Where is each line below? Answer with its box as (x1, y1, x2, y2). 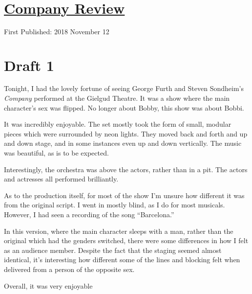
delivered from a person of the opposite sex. (4, 264, 135, 274)
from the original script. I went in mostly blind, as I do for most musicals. (4, 200, 225, 210)
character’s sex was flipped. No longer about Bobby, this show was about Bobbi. (4, 102, 244, 113)
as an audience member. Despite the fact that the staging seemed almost (4, 245, 222, 255)
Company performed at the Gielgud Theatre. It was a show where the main (4, 93, 230, 103)
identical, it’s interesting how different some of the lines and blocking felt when (4, 254, 240, 265)
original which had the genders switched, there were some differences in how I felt (4, 235, 249, 246)
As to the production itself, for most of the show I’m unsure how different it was (4, 190, 245, 200)
